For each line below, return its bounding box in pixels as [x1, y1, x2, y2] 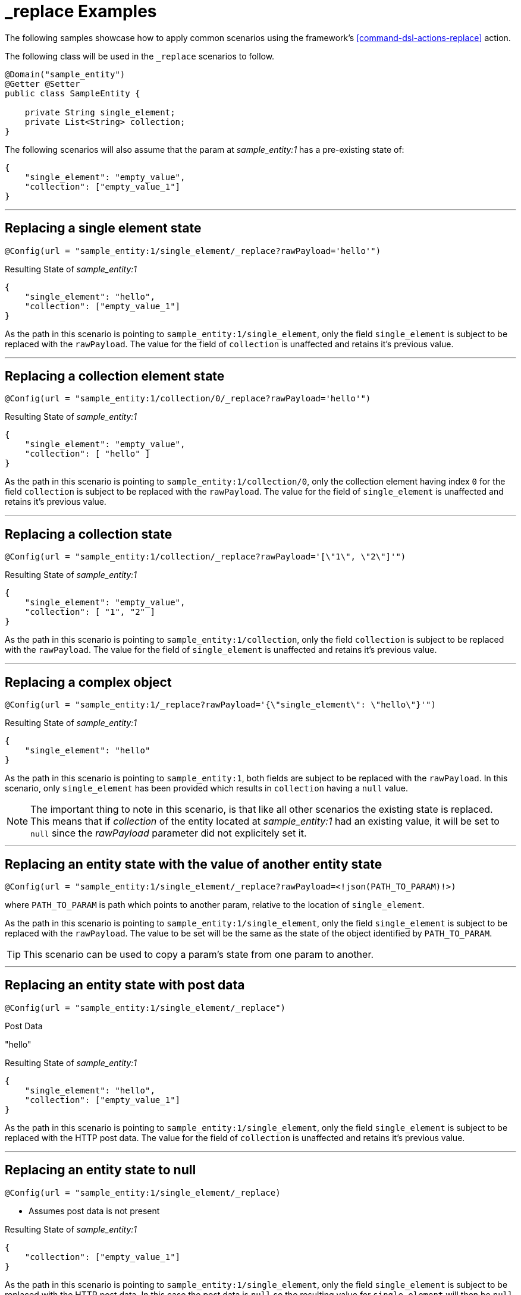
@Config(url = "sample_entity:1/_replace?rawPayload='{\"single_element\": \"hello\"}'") [5, 700, 436, 710]
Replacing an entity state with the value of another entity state [5, 856, 382, 872]
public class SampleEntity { [5, 88, 140, 98]
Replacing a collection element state [5, 369, 225, 384]
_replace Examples [5, 1, 157, 21]
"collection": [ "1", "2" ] [24, 607, 155, 617]
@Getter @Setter [5, 78, 80, 89]
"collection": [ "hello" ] [24, 449, 150, 459]
